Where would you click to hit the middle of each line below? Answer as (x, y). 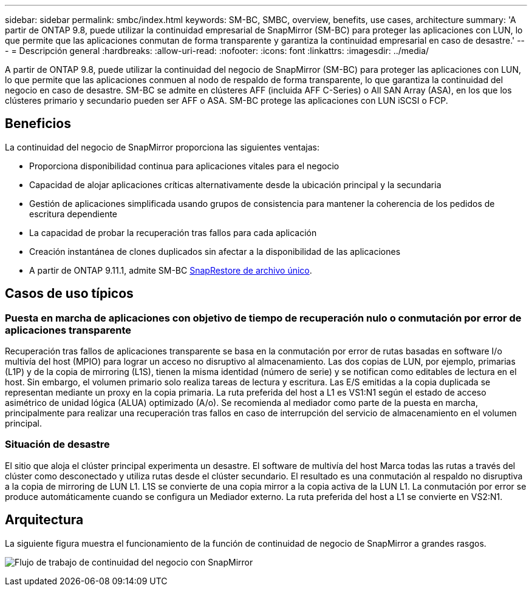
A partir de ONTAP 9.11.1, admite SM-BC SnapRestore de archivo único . (171, 270)
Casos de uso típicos (69, 294)
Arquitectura (44, 520)
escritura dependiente (73, 214)
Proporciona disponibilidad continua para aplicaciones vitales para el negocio (184, 166)
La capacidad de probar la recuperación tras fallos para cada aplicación (173, 232)
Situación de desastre (57, 444)
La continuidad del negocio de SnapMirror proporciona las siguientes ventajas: (162, 147)
